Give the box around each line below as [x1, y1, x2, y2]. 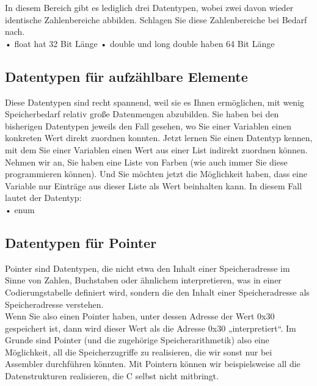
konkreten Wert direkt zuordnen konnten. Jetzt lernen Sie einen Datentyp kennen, [5, 131, 313, 144]
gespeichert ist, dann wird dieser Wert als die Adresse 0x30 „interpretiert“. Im [5, 321, 296, 334]
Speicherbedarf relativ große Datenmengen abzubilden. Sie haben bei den [5, 107, 279, 120]
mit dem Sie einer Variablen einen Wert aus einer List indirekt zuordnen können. [5, 143, 308, 156]
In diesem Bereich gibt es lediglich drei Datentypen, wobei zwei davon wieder [5, 1, 294, 13]
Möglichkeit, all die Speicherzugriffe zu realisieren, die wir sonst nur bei [5, 345, 272, 358]
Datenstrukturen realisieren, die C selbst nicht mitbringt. [5, 370, 219, 382]
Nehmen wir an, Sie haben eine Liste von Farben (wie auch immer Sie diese [5, 155, 288, 168]
